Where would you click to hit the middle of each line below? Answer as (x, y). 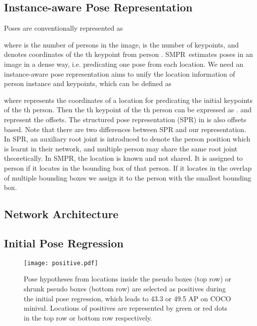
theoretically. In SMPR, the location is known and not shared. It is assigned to (124, 158)
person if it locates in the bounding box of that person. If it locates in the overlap (128, 167)
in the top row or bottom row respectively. (88, 317)
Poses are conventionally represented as (64, 28)
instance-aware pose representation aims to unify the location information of (120, 73)
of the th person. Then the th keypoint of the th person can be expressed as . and (128, 110)
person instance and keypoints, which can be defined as (88, 83)
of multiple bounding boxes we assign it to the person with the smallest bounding (128, 177)
